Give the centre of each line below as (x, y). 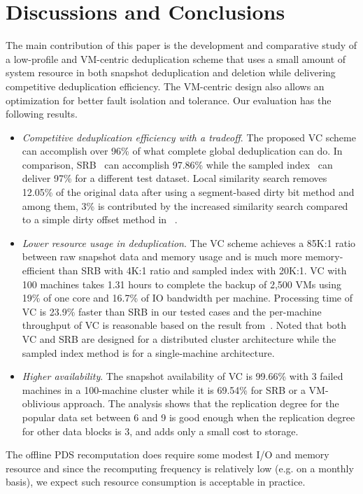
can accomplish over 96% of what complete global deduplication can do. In (182, 151)
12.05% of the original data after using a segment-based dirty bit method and (188, 192)
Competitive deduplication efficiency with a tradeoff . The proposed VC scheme (189, 137)
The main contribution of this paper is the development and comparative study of (181, 45)
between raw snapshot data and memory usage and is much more (162, 256)
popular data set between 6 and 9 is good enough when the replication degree (188, 417)
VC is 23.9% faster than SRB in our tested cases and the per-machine (172, 311)
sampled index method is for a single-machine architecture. (148, 352)
